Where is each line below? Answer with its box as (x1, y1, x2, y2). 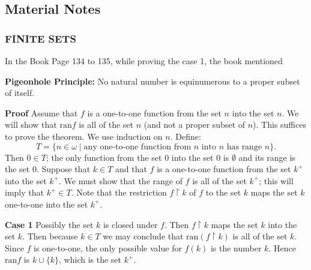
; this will (259, 174, 294, 187)
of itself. (5, 86, 35, 99)
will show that (5, 118, 57, 131)
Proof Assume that (5, 106, 78, 119)
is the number (210, 241, 262, 254)
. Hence (268, 241, 296, 254)
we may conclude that (103, 230, 184, 242)
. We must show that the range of (59, 174, 183, 187)
